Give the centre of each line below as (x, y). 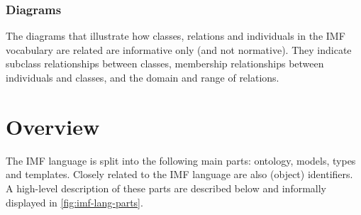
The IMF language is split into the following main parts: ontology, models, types (181, 160)
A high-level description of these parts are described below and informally (166, 188)
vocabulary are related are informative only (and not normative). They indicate (179, 49)
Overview (53, 126)
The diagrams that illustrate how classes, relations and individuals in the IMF (176, 36)
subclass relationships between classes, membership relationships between (165, 64)
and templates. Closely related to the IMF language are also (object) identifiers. (179, 174)
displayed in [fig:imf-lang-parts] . (74, 202)
